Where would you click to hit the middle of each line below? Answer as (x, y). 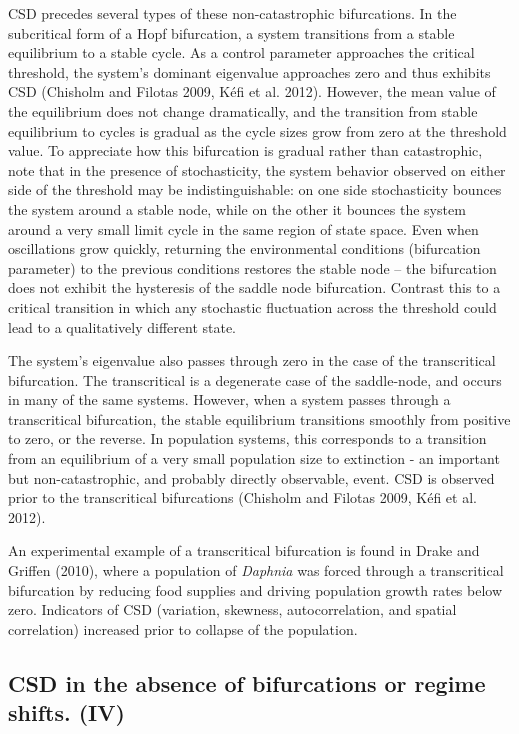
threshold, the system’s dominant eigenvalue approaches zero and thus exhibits (249, 71)
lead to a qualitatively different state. (122, 326)
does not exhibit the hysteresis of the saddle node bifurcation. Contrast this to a (254, 287)
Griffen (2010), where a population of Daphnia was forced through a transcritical (256, 570)
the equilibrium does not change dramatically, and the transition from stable (243, 110)
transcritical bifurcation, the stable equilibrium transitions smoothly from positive (259, 418)
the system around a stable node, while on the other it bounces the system (237, 208)
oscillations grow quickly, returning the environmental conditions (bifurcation (244, 248)
